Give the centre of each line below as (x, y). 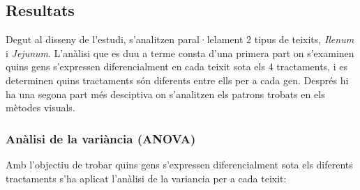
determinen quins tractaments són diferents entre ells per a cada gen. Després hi (177, 80)
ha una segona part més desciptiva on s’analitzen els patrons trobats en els (165, 94)
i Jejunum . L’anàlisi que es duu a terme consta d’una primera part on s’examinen (180, 53)
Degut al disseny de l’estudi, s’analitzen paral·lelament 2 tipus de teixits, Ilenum (180, 39)
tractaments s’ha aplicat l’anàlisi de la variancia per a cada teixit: (146, 178)
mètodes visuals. (40, 108)
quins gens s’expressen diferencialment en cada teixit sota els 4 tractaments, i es (177, 66)
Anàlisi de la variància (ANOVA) (101, 138)
